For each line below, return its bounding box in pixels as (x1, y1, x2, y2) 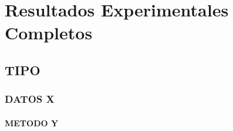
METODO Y (5, 116, 59, 129)
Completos (5, 21, 93, 45)
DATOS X (5, 92, 55, 106)
